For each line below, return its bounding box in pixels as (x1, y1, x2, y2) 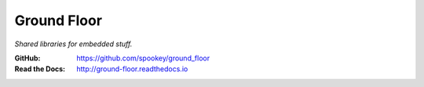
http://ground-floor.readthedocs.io (76, 64, 188, 74)
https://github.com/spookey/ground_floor (76, 53, 210, 63)
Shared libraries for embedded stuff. (14, 39, 133, 49)
